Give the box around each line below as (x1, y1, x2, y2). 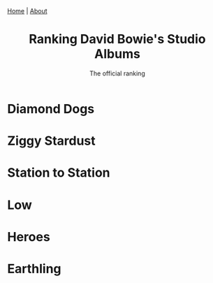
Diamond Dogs (7, 101, 95, 117)
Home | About (7, 7, 47, 15)
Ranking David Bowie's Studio (29, 31, 206, 48)
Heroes (7, 228, 50, 245)
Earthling (7, 261, 61, 277)
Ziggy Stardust (7, 133, 96, 149)
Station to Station (7, 165, 110, 181)
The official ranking (89, 69, 145, 78)
